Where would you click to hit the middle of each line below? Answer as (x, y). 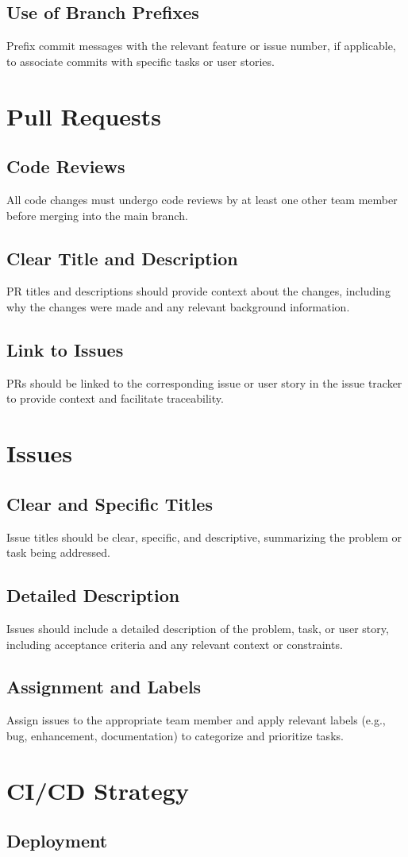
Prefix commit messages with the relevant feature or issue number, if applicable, (201, 46)
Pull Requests (84, 116)
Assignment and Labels (104, 687)
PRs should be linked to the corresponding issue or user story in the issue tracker (204, 382)
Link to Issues (65, 349)
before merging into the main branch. (97, 215)
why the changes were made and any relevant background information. (178, 306)
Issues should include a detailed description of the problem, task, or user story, (198, 628)
